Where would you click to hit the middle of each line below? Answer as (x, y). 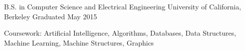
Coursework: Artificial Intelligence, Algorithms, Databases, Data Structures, (120, 33)
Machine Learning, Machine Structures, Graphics (79, 42)
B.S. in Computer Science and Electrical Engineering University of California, (123, 6)
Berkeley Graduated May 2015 (51, 16)
